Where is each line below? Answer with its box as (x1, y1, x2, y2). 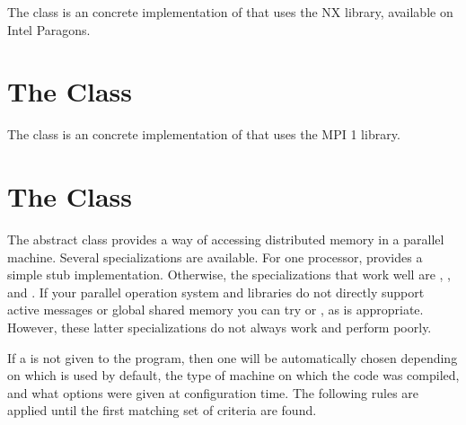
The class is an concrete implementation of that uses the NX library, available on (7, 3, 453, 21)
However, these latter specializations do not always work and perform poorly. (7, 318, 432, 336)
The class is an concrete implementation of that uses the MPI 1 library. (7, 125, 400, 144)
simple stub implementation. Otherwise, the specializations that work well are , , (7, 265, 451, 284)
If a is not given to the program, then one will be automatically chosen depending (7, 348, 458, 367)
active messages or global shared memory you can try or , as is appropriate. (7, 300, 424, 319)
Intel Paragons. (7, 20, 91, 39)
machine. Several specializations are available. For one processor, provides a (7, 247, 423, 266)
